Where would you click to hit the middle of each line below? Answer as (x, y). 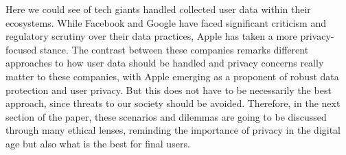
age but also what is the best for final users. (98, 143)
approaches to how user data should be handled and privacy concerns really (165, 63)
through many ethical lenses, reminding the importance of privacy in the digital (173, 130)
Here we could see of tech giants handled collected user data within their (158, 9)
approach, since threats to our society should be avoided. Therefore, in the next (173, 103)
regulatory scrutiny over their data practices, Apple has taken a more (151, 36)
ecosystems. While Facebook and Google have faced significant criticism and (166, 22)
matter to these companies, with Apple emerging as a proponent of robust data (172, 76)
